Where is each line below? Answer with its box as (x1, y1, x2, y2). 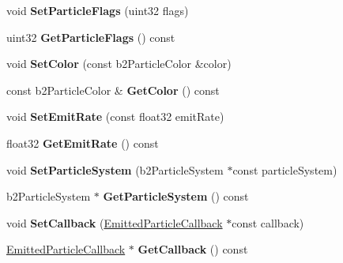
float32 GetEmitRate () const (6, 134, 159, 151)
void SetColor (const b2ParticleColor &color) (6, 55, 232, 72)
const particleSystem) (232, 161, 337, 178)
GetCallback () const (138, 241, 248, 257)
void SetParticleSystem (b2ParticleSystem (6, 161, 224, 178)
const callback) (232, 214, 304, 231)
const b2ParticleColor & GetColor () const (6, 81, 220, 98)
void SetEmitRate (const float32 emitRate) (6, 108, 224, 125)
